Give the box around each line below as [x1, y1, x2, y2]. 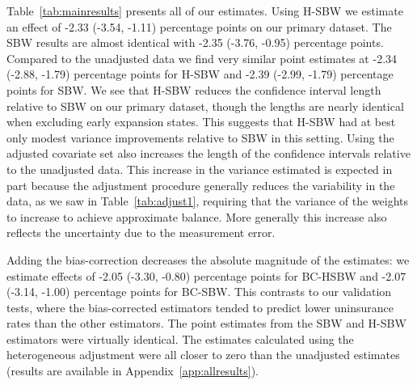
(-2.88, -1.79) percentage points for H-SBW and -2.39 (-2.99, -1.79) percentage [6, 66, 394, 82]
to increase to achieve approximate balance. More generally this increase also [6, 208, 387, 225]
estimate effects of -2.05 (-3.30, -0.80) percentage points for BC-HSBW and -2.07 [6, 267, 406, 284]
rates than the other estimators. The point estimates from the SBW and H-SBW [6, 315, 406, 332]
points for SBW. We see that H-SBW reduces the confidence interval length [6, 81, 381, 98]
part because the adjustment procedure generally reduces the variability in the [6, 176, 395, 193]
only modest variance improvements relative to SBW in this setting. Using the [6, 129, 394, 146]
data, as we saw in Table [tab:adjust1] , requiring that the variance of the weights [6, 192, 409, 209]
